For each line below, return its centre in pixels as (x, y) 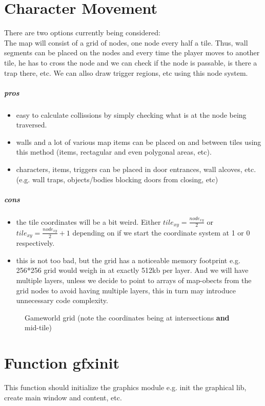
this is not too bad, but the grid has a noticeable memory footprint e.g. (128, 260)
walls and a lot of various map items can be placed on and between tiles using (139, 142)
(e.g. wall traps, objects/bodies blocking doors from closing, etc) (117, 179)
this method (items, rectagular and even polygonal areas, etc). (114, 152)
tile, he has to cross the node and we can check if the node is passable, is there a (131, 62)
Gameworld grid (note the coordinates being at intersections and (127, 317)
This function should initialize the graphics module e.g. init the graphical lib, (125, 387)
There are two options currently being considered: (82, 33)
